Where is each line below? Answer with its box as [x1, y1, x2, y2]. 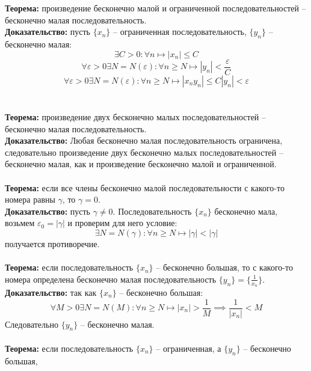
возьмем [5, 216, 35, 229]
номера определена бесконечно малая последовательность [5, 272, 217, 285]
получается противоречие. [5, 237, 100, 250]
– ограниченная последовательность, [113, 25, 247, 38]
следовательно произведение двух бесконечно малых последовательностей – [5, 146, 283, 158]
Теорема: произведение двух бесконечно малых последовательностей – [5, 111, 266, 123]
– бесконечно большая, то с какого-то [156, 261, 293, 274]
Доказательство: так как [5, 286, 97, 298]
